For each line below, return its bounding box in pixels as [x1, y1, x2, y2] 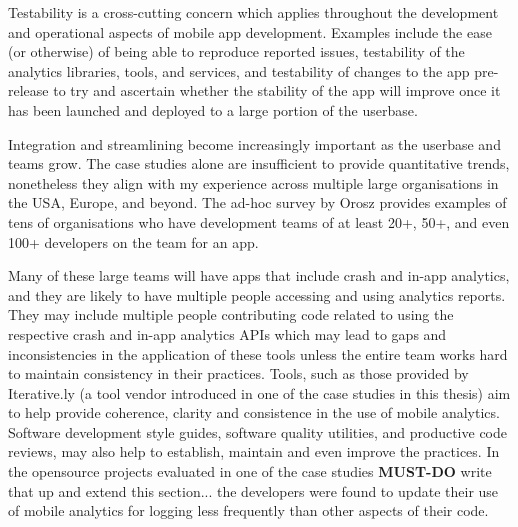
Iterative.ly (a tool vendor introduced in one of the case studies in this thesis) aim [8, 382, 511, 403]
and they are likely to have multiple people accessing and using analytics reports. [8, 284, 506, 305]
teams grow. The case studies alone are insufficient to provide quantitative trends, [8, 153, 510, 174]
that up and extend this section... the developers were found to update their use [8, 480, 499, 501]
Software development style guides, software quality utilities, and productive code [8, 421, 507, 442]
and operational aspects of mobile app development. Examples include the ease [8, 21, 492, 42]
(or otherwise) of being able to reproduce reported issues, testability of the [8, 41, 465, 62]
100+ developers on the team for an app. [8, 231, 259, 252]
